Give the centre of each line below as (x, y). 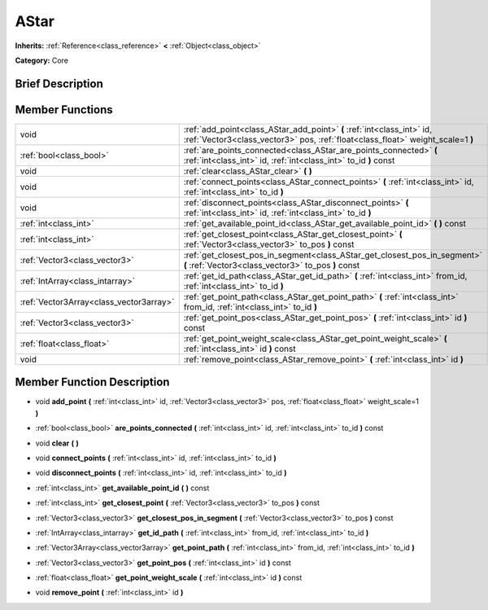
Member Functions (64, 110)
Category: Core (42, 60)
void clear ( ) (57, 443)
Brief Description (59, 83)
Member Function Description (92, 382)
